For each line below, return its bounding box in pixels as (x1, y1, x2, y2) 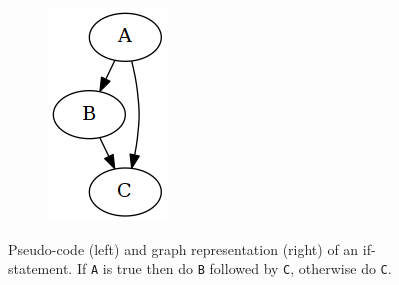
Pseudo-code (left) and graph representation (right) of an (8, 238, 359, 259)
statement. (8, 258, 73, 279)
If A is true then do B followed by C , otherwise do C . (76, 258, 392, 279)
